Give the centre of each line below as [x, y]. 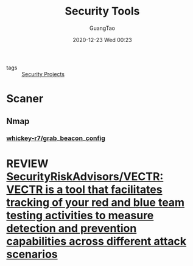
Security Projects [43, 74]
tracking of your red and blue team [95, 202]
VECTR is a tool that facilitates [84, 189]
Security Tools [102, 11]
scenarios [32, 254]
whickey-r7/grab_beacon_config [56, 138]
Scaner [25, 99]
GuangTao [102, 28]
